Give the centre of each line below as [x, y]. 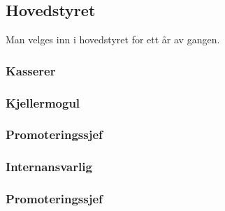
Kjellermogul [43, 102]
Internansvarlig [49, 167]
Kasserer [31, 70]
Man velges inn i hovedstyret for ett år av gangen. [113, 39]
